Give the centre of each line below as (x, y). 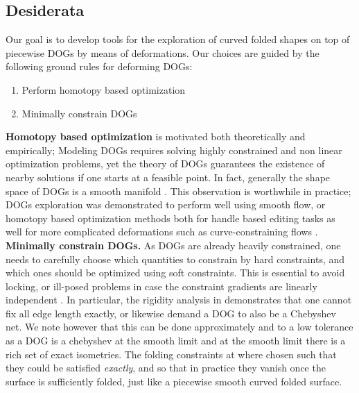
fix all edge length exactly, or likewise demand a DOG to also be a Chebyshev (171, 313)
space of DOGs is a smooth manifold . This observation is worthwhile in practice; (178, 191)
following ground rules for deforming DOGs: (99, 66)
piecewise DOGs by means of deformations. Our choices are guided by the (163, 52)
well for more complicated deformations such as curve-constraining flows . (162, 232)
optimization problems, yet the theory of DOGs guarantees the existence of (165, 164)
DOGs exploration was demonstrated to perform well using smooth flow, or (166, 204)
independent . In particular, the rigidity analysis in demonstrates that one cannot (179, 300)
